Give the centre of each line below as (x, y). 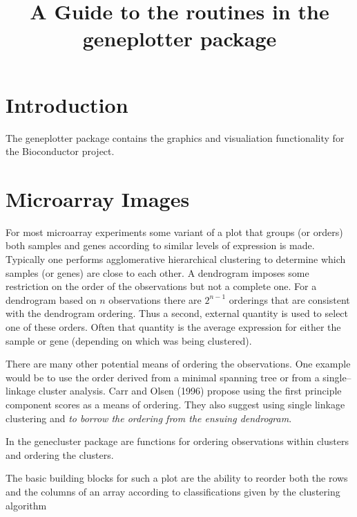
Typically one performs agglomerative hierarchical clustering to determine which (176, 259)
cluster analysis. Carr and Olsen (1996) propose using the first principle (190, 391)
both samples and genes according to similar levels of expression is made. (160, 245)
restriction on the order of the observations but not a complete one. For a (161, 286)
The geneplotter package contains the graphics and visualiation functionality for (175, 137)
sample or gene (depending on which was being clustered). (129, 340)
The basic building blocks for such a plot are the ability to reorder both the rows (177, 478)
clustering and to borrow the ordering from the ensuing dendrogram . (149, 418)
